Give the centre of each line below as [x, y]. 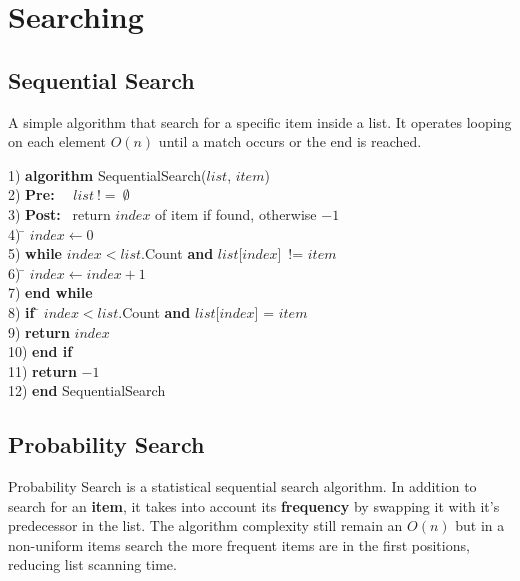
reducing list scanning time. [92, 564]
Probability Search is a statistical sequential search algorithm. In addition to [242, 486]
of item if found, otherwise [236, 213]
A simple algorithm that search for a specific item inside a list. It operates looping [260, 121]
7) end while [50, 292]
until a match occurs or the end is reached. [290, 141]
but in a [480, 525]
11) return [42, 370]
